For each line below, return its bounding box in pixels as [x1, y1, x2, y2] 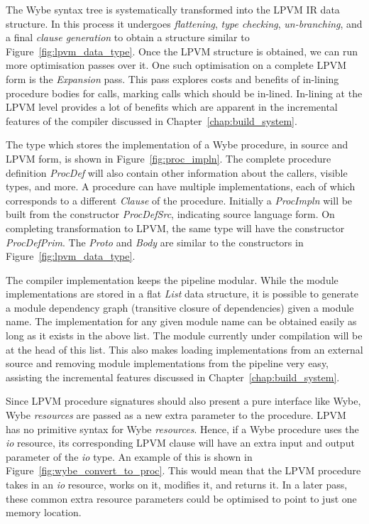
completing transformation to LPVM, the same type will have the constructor [6, 220, 345, 235]
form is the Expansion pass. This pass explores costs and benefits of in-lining [6, 71, 339, 86]
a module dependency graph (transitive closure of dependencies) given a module [6, 300, 354, 315]
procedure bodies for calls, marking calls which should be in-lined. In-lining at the [6, 85, 363, 100]
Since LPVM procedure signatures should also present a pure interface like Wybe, [6, 393, 361, 408]
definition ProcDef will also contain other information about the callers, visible [6, 165, 348, 180]
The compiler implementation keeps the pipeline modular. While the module [6, 272, 338, 287]
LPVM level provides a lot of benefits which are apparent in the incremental [6, 99, 338, 114]
